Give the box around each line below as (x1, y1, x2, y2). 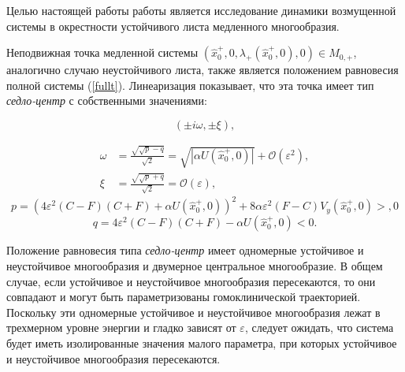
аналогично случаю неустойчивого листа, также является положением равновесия (6, 61, 399, 78)
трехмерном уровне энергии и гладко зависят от (6, 319, 236, 336)
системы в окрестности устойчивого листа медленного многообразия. (6, 17, 340, 34)
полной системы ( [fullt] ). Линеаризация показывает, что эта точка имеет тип (6, 76, 374, 93)
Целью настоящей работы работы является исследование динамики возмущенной (6, 2, 396, 18)
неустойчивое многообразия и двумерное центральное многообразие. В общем (6, 258, 383, 273)
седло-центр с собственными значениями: (6, 92, 207, 109)
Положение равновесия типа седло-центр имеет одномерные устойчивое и (6, 242, 364, 259)
